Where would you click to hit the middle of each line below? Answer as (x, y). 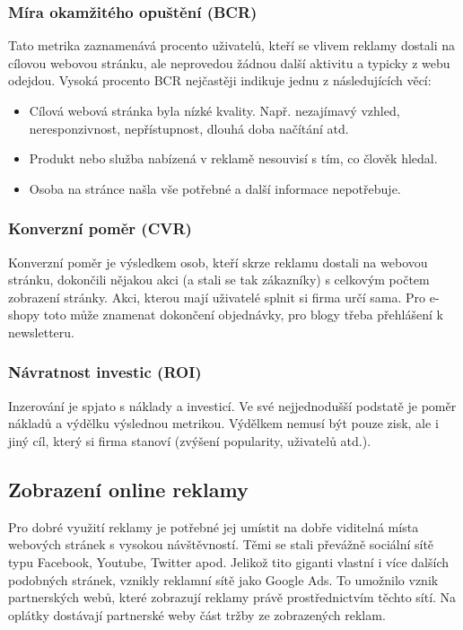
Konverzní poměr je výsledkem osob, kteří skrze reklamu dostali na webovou (218, 262)
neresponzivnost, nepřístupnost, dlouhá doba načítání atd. (189, 128)
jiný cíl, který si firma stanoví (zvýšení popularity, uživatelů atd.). (190, 440)
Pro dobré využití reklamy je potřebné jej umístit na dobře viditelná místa (214, 526)
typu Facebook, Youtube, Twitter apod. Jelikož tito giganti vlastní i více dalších (229, 561)
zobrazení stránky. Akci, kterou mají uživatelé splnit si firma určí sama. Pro (217, 297)
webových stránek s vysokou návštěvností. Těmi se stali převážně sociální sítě (221, 544)
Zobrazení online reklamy (128, 489)
